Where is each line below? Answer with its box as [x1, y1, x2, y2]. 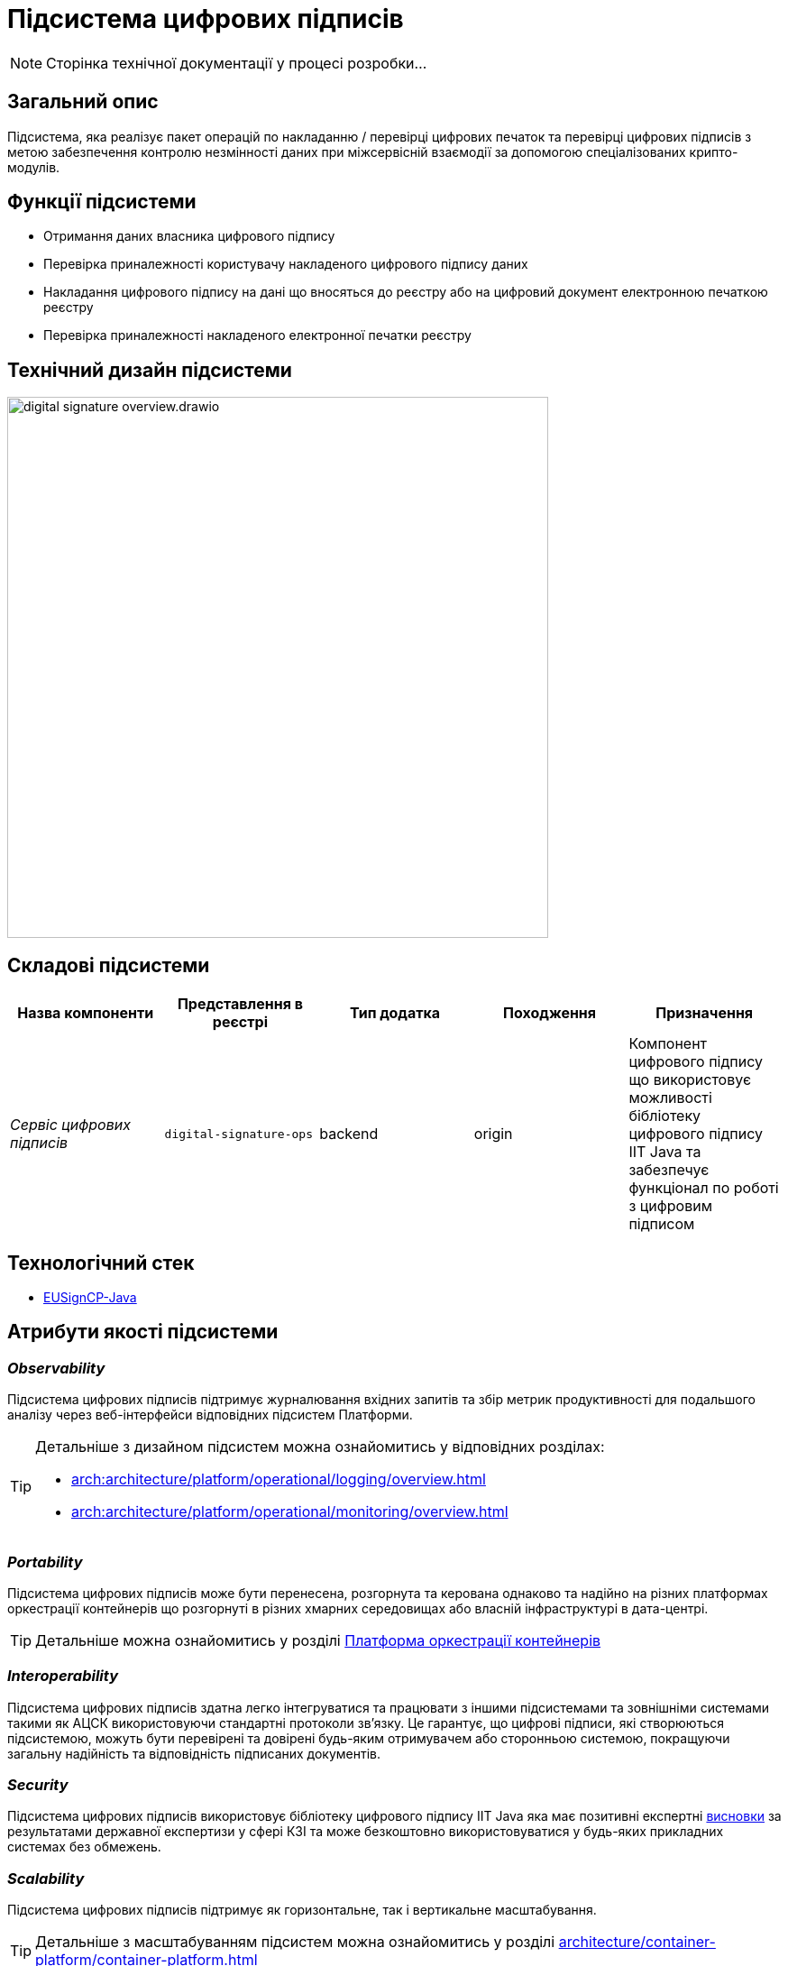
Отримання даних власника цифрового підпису [43, 228, 335, 244]
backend [319, 1125, 379, 1144]
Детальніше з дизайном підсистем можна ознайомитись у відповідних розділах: [35, 1438, 605, 1456]
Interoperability [7, 1667, 118, 1686]
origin [473, 1125, 513, 1144]
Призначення [655, 1004, 754, 1023]
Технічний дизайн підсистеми [7, 358, 292, 381]
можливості [628, 1089, 712, 1107]
